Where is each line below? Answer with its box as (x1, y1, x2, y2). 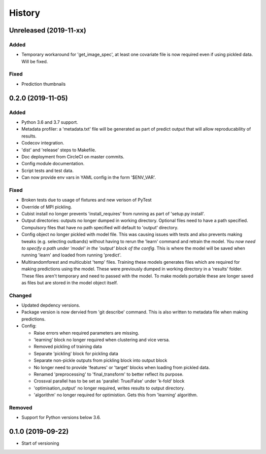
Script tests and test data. (21, 168, 74, 174)
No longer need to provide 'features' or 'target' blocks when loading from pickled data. (33, 364, 210, 370)
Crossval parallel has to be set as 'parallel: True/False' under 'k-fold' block (33, 378, 185, 384)
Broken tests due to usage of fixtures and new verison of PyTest (21, 197, 152, 203)
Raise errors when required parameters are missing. (33, 330, 139, 336)
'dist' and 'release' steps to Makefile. (21, 147, 96, 153)
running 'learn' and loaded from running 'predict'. (21, 252, 122, 258)
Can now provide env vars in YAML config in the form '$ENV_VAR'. (21, 175, 156, 180)
